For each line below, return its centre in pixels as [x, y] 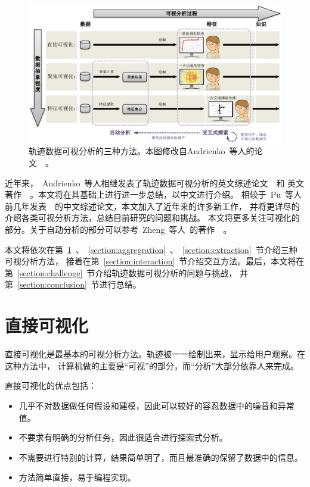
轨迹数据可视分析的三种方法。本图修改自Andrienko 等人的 [142, 151]
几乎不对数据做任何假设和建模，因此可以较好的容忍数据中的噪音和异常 [156, 405]
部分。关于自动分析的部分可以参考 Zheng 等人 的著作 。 [118, 230]
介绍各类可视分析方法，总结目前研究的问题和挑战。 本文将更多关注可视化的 [152, 218]
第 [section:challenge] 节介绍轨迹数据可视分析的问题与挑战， [121, 272]
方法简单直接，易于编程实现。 [77, 477]
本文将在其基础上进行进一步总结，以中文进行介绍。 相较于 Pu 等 [165, 194]
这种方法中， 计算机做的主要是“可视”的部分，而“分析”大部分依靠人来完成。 [152, 365]
